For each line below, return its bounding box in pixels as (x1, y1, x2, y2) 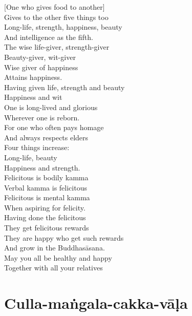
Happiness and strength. (4, 162, 80, 173)
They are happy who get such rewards (4, 232, 124, 243)
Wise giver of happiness (4, 61, 78, 72)
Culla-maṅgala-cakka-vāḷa (4, 292, 188, 313)
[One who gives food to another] (4, 2, 105, 12)
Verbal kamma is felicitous (4, 182, 87, 193)
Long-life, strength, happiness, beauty (4, 22, 122, 32)
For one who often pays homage (4, 122, 104, 133)
